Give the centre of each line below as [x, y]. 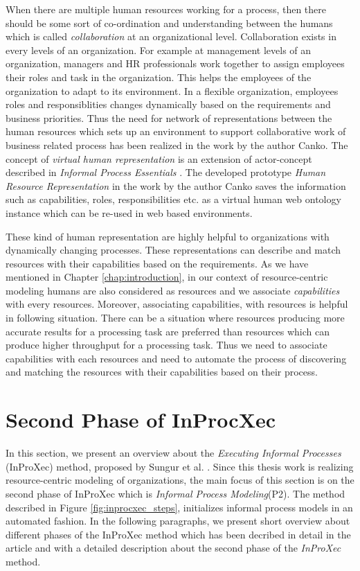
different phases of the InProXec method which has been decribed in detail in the [178, 534]
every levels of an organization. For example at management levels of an [159, 50]
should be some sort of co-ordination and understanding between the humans [169, 23]
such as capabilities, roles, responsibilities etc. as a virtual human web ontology [173, 199]
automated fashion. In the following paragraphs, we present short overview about [178, 521]
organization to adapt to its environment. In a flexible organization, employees [172, 90]
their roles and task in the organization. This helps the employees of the [159, 77]
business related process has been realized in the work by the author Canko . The [177, 144]
